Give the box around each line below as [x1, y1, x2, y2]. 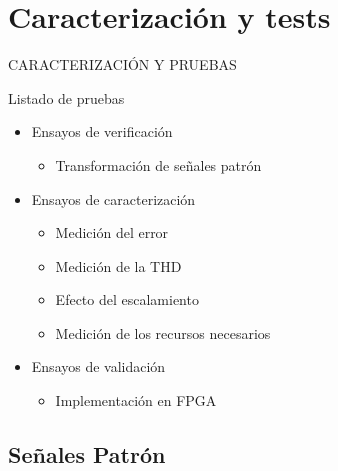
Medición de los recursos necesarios [55, 322, 271, 343]
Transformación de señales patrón [55, 154, 262, 175]
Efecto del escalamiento [55, 289, 199, 310]
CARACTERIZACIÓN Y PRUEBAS [8, 54, 237, 75]
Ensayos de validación [31, 356, 166, 377]
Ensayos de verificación [31, 121, 173, 142]
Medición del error [55, 222, 169, 243]
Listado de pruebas [8, 87, 125, 108]
